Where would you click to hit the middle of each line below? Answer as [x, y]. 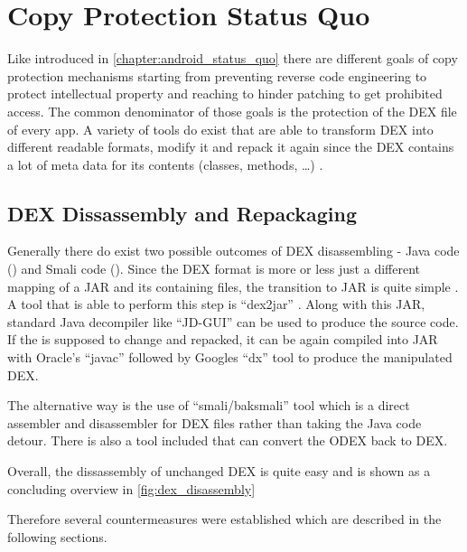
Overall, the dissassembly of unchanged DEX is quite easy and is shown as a [219, 471]
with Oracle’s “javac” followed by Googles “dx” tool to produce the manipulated [230, 357]
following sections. [57, 536]
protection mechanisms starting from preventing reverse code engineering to [217, 75]
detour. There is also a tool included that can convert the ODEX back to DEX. [228, 440]
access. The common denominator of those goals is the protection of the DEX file [232, 111]
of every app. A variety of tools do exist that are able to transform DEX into [220, 129]
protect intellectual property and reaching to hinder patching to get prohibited [225, 94]
